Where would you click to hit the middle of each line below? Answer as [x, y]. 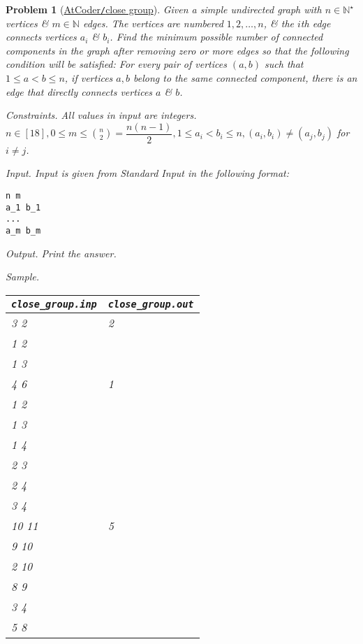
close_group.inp [54, 304]
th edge [316, 23]
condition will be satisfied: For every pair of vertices [116, 64]
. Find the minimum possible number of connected [216, 37]
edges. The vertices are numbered [153, 23]
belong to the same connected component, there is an [245, 78]
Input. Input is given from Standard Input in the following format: [148, 173]
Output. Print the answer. [61, 253]
